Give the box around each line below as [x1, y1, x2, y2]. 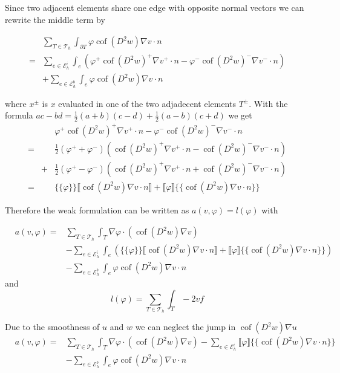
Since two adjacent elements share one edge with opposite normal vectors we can [5, 1, 304, 13]
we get [228, 109, 252, 122]
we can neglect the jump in [135, 320, 236, 333]
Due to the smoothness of [5, 320, 100, 333]
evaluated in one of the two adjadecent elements [58, 97, 236, 109]
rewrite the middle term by [5, 13, 105, 25]
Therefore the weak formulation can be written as [5, 203, 189, 216]
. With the [249, 97, 288, 109]
